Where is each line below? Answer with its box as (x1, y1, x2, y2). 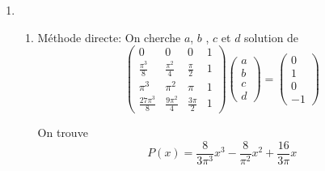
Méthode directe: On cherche (37, 28, 181, 45)
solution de (244, 28, 299, 45)
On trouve (37, 124, 88, 141)
